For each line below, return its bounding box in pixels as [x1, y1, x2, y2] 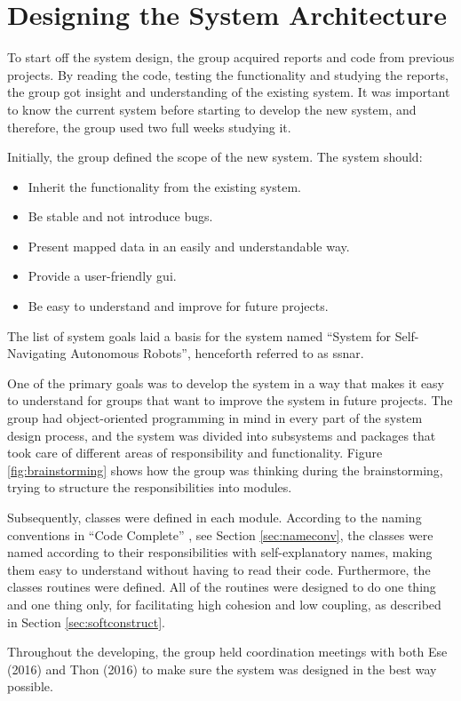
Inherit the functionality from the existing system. [28, 177, 301, 195]
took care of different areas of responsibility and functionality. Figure [7, 443, 383, 462]
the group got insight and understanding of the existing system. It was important [7, 83, 450, 101]
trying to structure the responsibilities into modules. [7, 478, 292, 497]
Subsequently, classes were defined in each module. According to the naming [7, 508, 422, 526]
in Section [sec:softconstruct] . [7, 612, 166, 631]
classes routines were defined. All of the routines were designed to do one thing [7, 578, 436, 596]
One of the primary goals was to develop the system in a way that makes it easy [7, 373, 445, 392]
